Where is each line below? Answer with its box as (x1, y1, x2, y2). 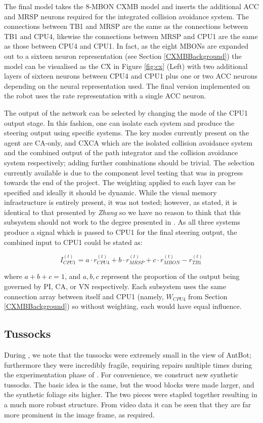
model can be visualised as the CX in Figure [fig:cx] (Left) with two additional (4, 60, 248, 71)
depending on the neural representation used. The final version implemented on (4, 80, 250, 91)
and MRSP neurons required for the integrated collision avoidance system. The (4, 11, 249, 21)
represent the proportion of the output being (101, 271, 240, 281)
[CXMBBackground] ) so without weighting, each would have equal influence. (4, 301, 242, 311)
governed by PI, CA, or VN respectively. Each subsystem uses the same (4, 281, 226, 292)
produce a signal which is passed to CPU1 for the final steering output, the (4, 227, 237, 237)
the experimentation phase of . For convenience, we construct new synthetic (4, 369, 239, 380)
